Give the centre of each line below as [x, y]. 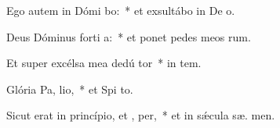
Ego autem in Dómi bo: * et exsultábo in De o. [121, 10]
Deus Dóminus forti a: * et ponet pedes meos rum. [129, 36]
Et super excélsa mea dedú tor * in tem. [104, 63]
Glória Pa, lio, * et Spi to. [70, 89]
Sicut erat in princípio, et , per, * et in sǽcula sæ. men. [141, 115]
